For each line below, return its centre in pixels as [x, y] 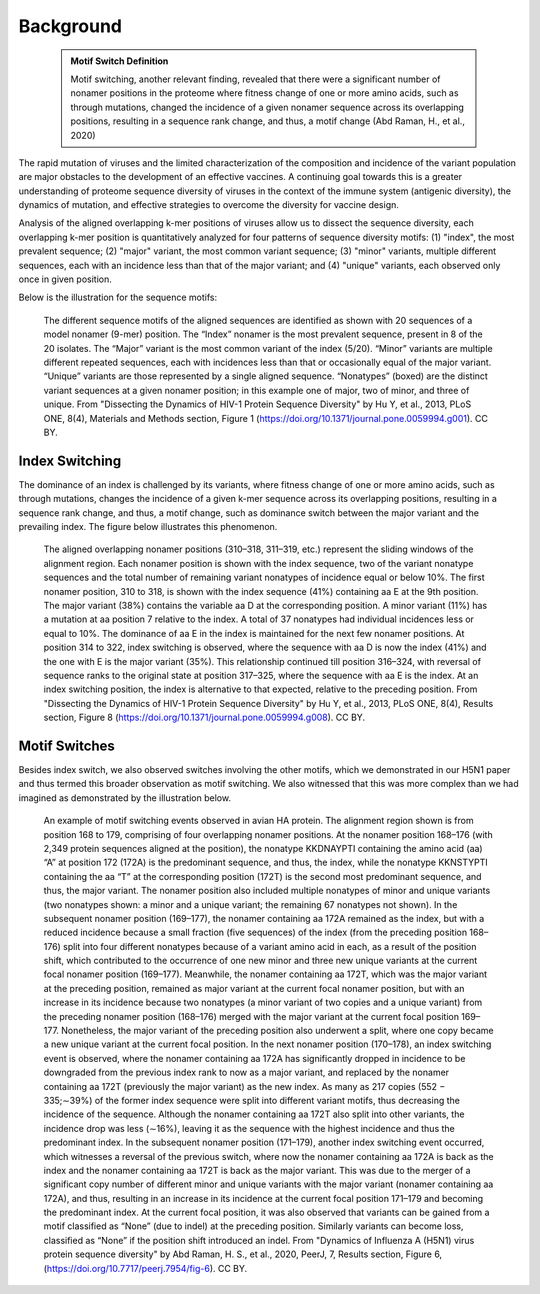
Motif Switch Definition [119, 61]
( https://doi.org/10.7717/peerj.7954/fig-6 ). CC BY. [145, 1268]
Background [70, 26]
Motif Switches [66, 745]
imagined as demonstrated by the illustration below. [125, 797]
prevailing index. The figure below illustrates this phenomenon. [148, 526]
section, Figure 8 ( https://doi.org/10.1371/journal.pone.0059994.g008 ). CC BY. [204, 717]
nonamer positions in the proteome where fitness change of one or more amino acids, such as [264, 93]
